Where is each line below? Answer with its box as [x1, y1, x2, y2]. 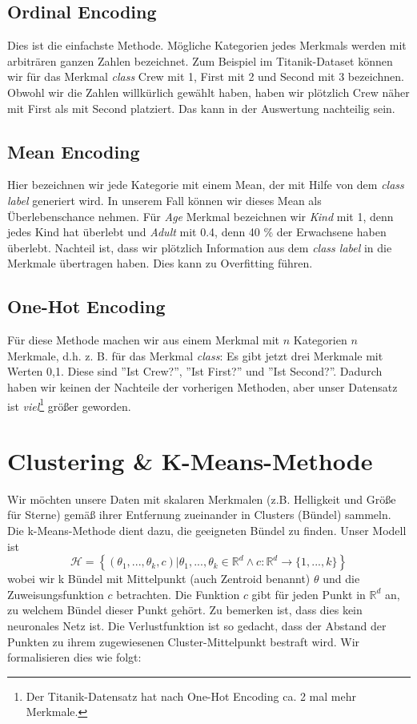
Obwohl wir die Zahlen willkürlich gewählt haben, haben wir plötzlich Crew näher [7, 83, 410, 100]
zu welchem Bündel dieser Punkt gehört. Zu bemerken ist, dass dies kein [7, 601, 363, 618]
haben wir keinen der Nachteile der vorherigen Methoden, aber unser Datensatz [7, 378, 398, 395]
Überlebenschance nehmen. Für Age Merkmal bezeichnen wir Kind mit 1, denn [7, 207, 394, 224]
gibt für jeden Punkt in [251, 585, 366, 602]
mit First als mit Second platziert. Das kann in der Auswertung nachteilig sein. [7, 99, 395, 116]
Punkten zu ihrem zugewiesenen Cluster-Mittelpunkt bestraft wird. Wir [7, 633, 360, 650]
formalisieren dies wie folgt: [7, 649, 142, 666]
